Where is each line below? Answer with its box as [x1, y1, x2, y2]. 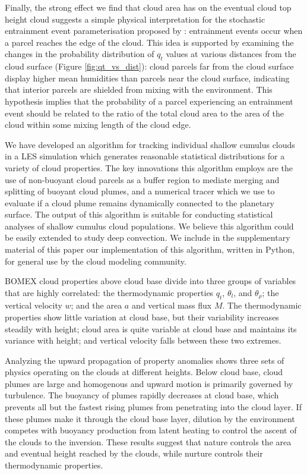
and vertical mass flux [131, 299, 212, 312]
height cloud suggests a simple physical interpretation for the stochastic [5, 12, 265, 25]
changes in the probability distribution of [5, 48, 154, 60]
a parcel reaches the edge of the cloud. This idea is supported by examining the [5, 36, 294, 48]
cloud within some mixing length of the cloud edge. [5, 118, 191, 131]
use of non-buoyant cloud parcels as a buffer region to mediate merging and [5, 173, 280, 185]
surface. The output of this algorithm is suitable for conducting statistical [5, 208, 273, 221]
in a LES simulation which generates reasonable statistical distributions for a [5, 150, 285, 162]
